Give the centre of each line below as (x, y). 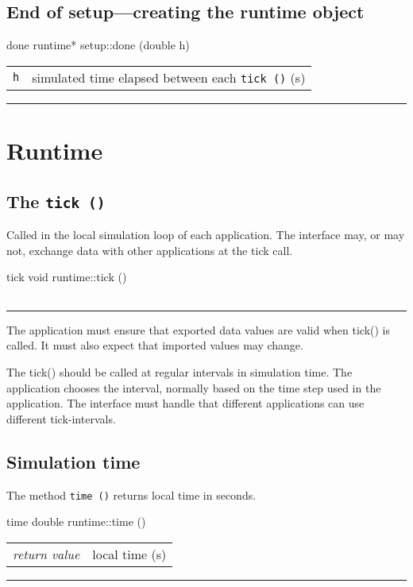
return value (46, 554)
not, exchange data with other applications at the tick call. (150, 250)
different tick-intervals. (61, 418)
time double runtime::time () (76, 521)
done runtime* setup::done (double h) (98, 45)
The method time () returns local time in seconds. (131, 494)
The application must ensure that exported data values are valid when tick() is (199, 329)
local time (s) (129, 554)
